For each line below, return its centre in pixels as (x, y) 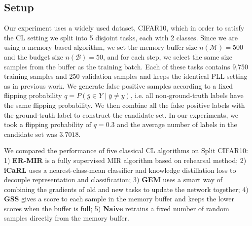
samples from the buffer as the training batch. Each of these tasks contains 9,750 (126, 66)
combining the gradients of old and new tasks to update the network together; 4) (126, 189)
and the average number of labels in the (177, 124)
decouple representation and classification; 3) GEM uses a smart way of (113, 179)
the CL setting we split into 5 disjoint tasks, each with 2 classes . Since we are (121, 37)
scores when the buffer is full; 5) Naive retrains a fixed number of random (117, 208)
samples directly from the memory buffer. (67, 218)
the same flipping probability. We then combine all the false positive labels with (125, 105)
